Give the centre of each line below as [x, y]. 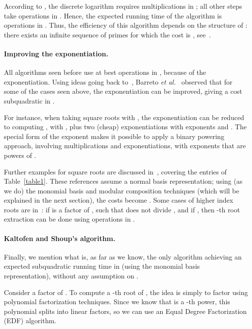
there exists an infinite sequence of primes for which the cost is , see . [108, 34]
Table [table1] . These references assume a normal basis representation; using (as [123, 181]
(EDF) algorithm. [30, 320]
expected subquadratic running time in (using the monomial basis [102, 266]
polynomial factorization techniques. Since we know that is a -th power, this [117, 302]
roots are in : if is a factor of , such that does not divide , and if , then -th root [122, 209]
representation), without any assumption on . [71, 276]
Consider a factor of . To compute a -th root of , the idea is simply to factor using [126, 292]
